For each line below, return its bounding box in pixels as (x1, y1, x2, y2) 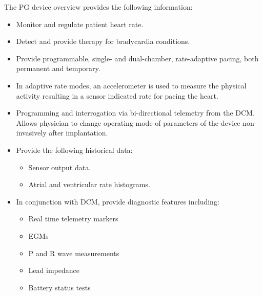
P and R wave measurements (28, 247, 119, 258)
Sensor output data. (28, 162, 91, 172)
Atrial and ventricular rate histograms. (28, 179, 150, 190)
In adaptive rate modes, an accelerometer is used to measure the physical (16, 80, 247, 90)
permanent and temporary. (16, 63, 100, 74)
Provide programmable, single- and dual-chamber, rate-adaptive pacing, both (16, 53, 259, 63)
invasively (16, 127, 47, 138)
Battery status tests (28, 282, 91, 292)
